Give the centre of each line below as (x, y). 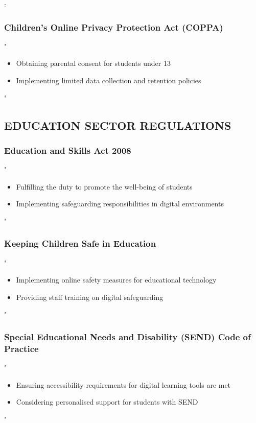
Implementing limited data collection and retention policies (109, 80)
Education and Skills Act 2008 (68, 150)
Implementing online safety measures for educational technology (116, 280)
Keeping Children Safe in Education (80, 243)
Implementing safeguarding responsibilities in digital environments (120, 204)
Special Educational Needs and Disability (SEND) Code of (127, 337)
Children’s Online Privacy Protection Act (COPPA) (114, 27)
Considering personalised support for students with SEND (107, 402)
